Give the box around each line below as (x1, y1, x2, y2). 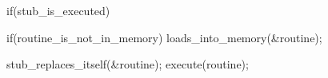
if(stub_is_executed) (6, 2, 110, 18)
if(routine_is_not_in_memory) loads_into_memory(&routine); (6, 29, 322, 45)
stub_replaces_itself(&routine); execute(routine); (6, 56, 249, 72)
